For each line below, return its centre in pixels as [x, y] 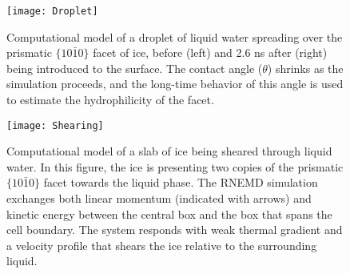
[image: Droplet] [52, 11]
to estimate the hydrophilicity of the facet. [110, 100]
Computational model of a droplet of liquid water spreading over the [175, 36]
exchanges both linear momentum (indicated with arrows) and [159, 198]
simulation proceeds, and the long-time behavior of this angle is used [175, 84]
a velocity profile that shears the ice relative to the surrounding [162, 245]
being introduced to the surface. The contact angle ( [135, 68]
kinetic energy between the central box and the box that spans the [169, 214]
